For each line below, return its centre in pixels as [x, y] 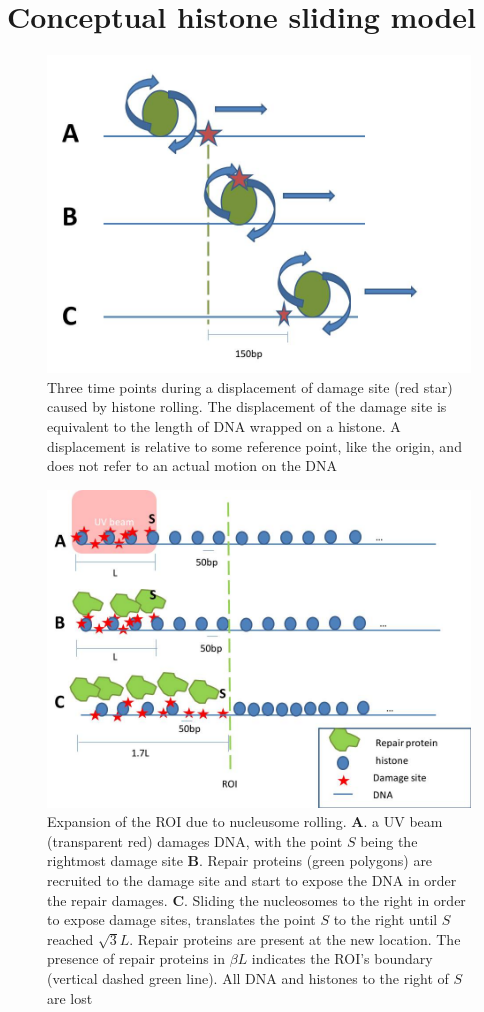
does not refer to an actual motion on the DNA [192, 465]
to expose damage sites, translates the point [181, 919]
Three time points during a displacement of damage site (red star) [250, 386]
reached [70, 938]
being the [389, 840]
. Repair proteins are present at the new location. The [295, 938]
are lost [70, 997]
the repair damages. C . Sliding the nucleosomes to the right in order [256, 899]
